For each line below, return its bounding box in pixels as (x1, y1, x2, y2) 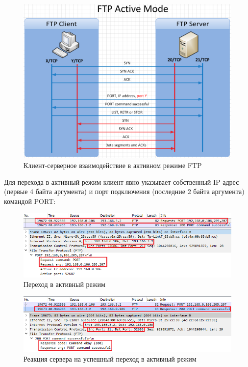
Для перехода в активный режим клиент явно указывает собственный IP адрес (4, 176, 239, 187)
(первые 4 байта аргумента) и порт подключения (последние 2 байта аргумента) (4, 186, 245, 197)
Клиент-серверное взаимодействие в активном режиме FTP (24, 160, 202, 170)
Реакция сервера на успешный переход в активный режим (24, 353, 197, 364)
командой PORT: (4, 196, 56, 206)
